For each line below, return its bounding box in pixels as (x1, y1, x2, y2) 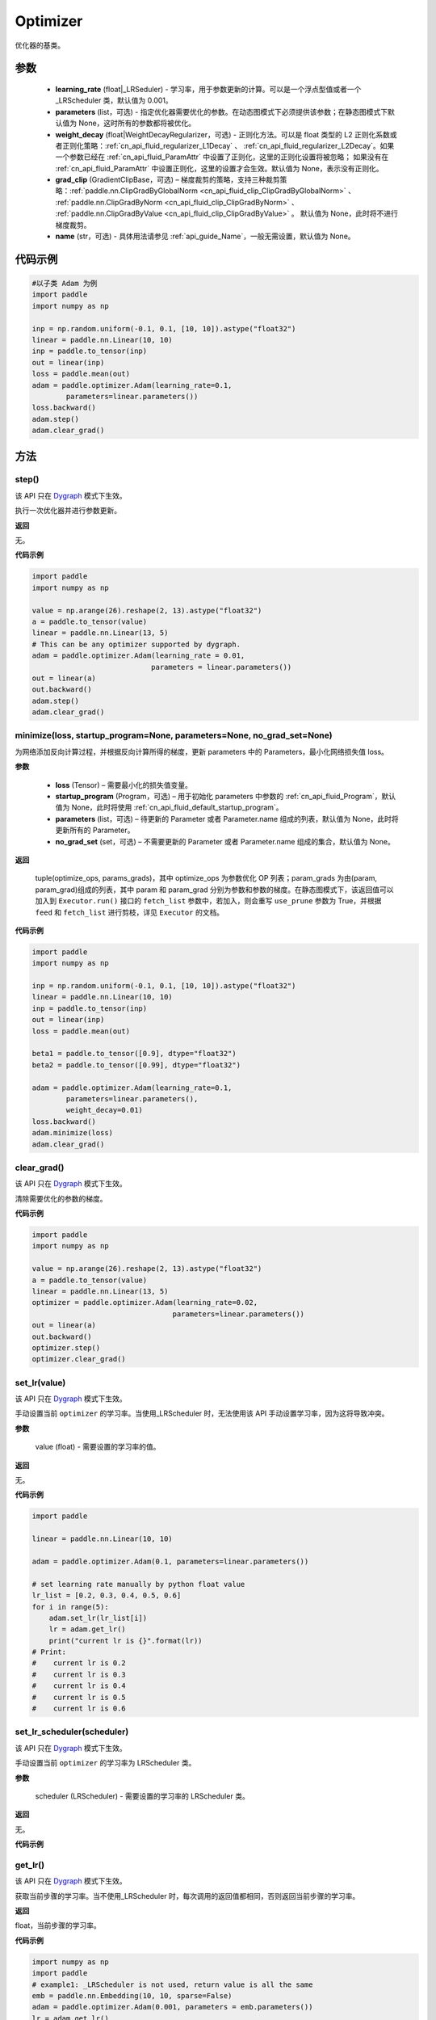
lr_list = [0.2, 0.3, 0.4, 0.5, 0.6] (31, 1591, 182, 1600)
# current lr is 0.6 (31, 1704, 127, 1713)
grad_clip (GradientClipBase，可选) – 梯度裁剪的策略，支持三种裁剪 (55, 175, 280, 185)
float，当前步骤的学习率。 (15, 1921, 101, 1930)
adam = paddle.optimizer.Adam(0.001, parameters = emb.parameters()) (31, 2002, 313, 2012)
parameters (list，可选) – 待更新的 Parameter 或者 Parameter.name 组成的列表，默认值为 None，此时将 (55, 814, 399, 823)
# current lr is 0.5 (31, 1693, 127, 1702)
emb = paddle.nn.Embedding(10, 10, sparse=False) (31, 1991, 233, 2000)
